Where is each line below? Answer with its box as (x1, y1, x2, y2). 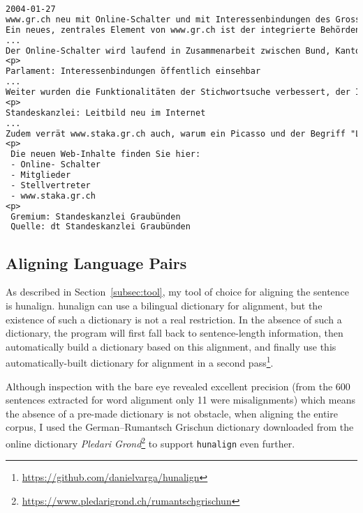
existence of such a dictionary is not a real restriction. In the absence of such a (6, 312, 342, 326)
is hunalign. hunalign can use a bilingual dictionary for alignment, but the (6, 298, 323, 313)
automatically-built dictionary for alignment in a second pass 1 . (6, 353, 274, 370)
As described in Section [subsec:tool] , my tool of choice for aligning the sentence (6, 284, 350, 299)
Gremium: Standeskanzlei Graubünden (10, 211, 181, 222)
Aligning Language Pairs (6, 252, 187, 273)
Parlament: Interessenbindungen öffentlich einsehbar (6, 66, 261, 77)
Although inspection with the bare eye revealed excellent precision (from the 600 (6, 378, 350, 393)
